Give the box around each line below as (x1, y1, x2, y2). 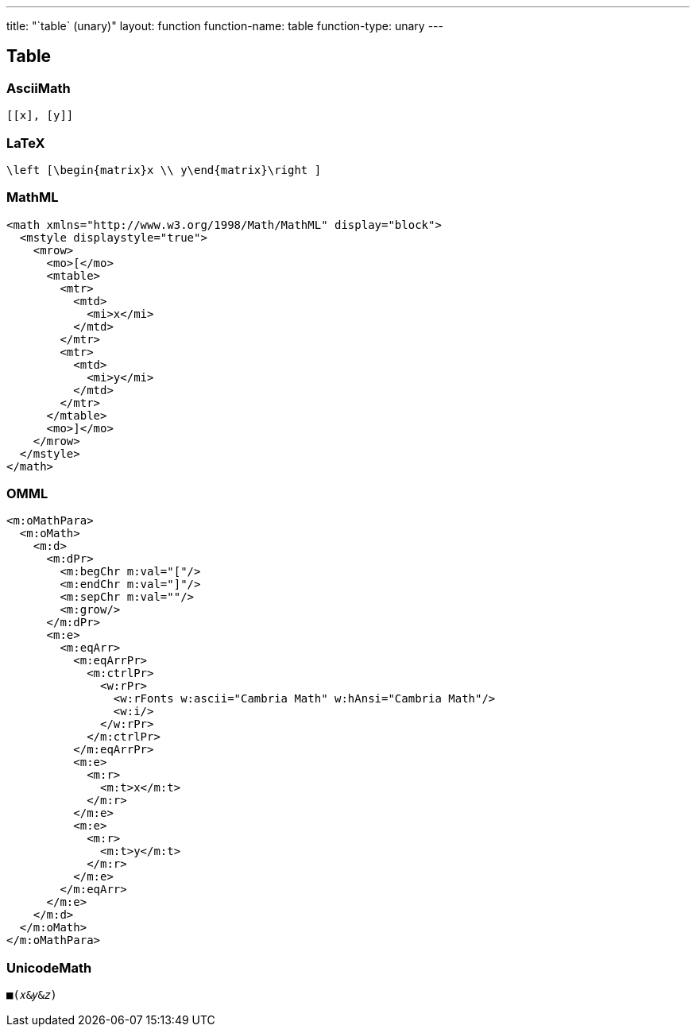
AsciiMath (6, 79, 71, 96)
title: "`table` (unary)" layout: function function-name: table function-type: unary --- (6, 19, 443, 33)
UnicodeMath (6, 959, 92, 976)
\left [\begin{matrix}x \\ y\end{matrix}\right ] (6, 163, 322, 176)
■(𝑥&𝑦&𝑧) (6, 989, 57, 1002)
